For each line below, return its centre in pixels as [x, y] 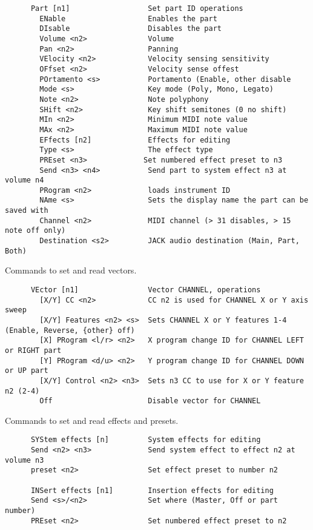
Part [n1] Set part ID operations [137, 8]
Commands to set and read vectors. [71, 270]
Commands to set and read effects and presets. [92, 420]
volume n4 [25, 180]
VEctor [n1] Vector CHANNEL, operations [146, 290]
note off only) [35, 231]
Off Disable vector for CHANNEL [150, 401]
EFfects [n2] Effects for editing [135, 140]
